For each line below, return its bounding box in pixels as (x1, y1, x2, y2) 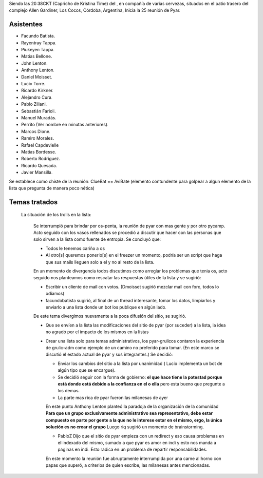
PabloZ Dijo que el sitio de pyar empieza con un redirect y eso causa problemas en (57, 433, 224, 439)
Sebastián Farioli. (21, 108, 56, 114)
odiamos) (45, 290, 65, 297)
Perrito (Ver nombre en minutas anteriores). (21, 122, 109, 128)
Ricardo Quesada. (21, 162, 57, 168)
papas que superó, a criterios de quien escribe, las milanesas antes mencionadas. (45, 462, 210, 468)
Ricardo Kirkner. (21, 88, 54, 94)
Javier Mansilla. (21, 170, 53, 175)
